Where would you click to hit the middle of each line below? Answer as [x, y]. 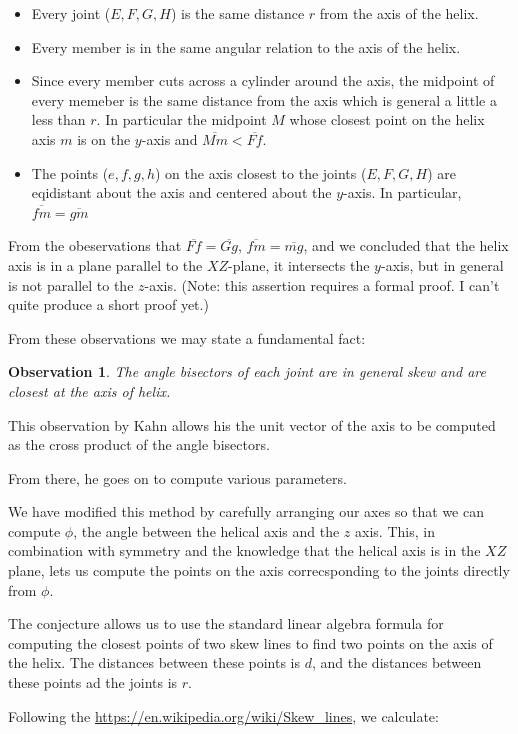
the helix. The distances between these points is [154, 662]
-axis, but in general [442, 264]
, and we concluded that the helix [406, 245]
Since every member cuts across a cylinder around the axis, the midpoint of [263, 80]
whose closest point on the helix [387, 119]
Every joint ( [71, 13]
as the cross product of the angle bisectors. [139, 444]
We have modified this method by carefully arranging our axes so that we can [246, 511]
